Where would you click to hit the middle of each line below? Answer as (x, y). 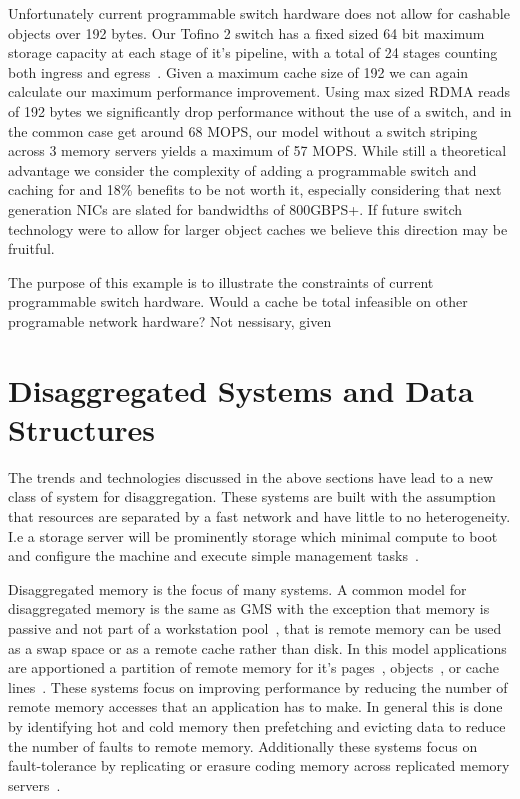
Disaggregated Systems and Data (241, 389)
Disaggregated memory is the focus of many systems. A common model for (237, 588)
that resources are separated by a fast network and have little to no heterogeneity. (259, 516)
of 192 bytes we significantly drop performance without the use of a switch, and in (260, 110)
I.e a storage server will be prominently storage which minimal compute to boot (253, 535)
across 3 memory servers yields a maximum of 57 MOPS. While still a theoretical (257, 150)
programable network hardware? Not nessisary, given (170, 320)
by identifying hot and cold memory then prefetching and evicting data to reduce (257, 725)
